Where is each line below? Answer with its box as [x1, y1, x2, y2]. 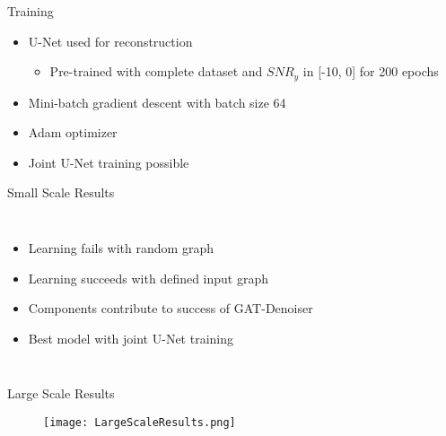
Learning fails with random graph [28, 239, 214, 257]
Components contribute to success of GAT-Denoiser [28, 299, 313, 318]
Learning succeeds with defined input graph [28, 268, 269, 287]
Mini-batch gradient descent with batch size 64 [28, 92, 286, 111]
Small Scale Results [7, 183, 115, 202]
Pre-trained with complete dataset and [49, 62, 263, 81]
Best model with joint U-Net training [28, 328, 233, 347]
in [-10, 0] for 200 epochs [302, 62, 439, 81]
